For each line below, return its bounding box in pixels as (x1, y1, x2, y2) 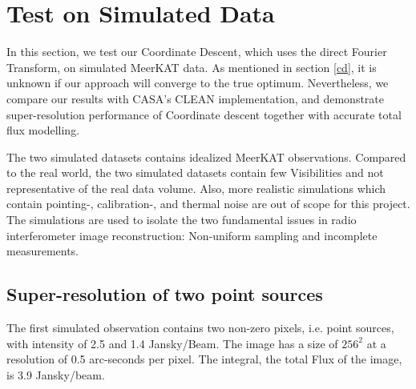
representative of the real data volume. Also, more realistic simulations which (6, 179, 386, 196)
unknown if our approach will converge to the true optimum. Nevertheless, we (6, 74, 389, 91)
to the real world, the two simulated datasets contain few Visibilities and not (6, 164, 384, 181)
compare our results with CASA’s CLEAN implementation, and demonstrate (6, 90, 385, 106)
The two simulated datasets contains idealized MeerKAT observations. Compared (6, 148, 406, 165)
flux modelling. (6, 122, 80, 138)
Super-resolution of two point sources (6, 282, 323, 307)
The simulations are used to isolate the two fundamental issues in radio (6, 211, 357, 228)
